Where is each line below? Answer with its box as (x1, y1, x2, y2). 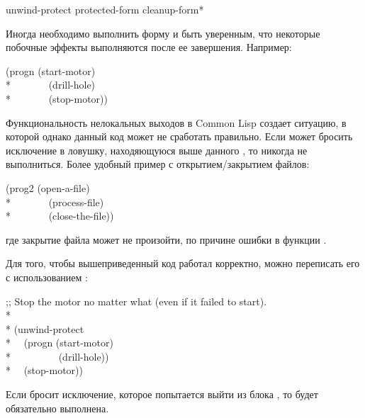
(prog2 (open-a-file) (6, 180, 90, 195)
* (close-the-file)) (6, 208, 114, 223)
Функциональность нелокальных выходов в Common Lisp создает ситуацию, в (6, 115, 347, 130)
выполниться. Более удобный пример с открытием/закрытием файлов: (6, 157, 310, 171)
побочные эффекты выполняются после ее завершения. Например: (6, 40, 292, 55)
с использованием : (6, 269, 88, 284)
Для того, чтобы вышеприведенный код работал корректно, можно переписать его (6, 256, 360, 271)
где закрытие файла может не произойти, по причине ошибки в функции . (6, 232, 327, 247)
